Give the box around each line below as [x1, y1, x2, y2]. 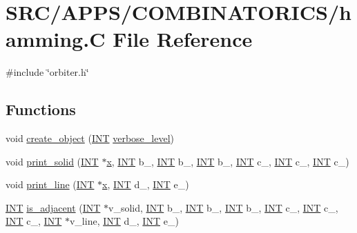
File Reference [113, 25, 253, 53]
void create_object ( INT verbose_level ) [6, 131, 174, 145]
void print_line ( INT [6, 177, 95, 192]
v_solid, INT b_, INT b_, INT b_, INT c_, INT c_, [108, 200, 338, 214]
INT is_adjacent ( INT [6, 200, 101, 214]
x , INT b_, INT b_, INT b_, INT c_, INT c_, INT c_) [106, 154, 349, 168]
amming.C [6, 25, 106, 53]
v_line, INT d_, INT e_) [69, 214, 179, 228]
